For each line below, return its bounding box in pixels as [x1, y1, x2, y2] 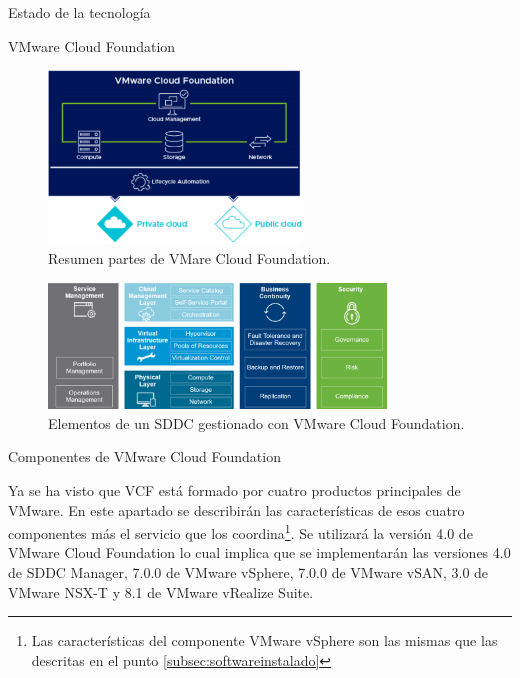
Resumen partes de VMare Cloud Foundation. [48, 248, 331, 269]
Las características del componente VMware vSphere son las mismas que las [31, 630, 498, 651]
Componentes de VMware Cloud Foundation [8, 446, 281, 467]
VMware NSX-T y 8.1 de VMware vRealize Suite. [8, 581, 314, 602]
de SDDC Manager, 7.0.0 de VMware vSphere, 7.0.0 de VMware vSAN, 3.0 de [8, 561, 489, 582]
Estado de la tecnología [8, 2, 151, 22]
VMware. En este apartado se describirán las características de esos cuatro [8, 499, 465, 520]
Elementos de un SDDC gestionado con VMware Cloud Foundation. [48, 412, 465, 433]
